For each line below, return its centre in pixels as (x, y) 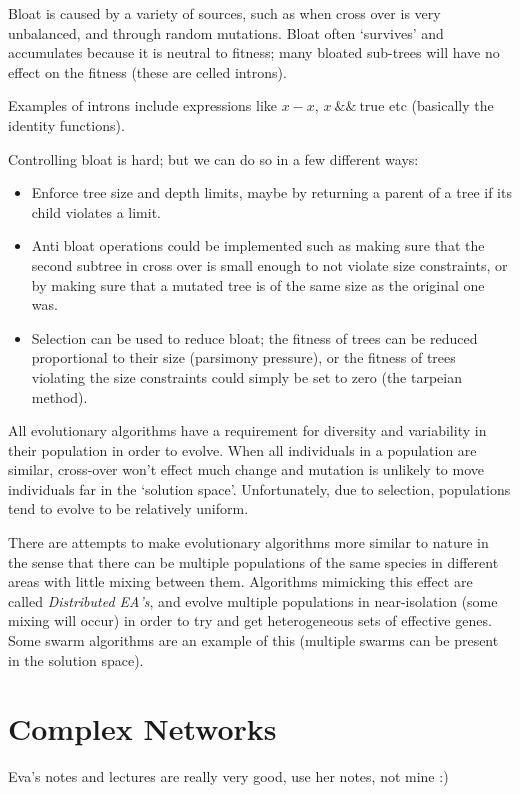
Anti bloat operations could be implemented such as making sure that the (258, 245)
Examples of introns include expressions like (142, 105)
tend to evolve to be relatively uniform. (128, 508)
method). (59, 396)
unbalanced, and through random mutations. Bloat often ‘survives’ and (226, 32)
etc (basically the (441, 105)
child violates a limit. (96, 211)
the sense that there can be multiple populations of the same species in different (253, 561)
